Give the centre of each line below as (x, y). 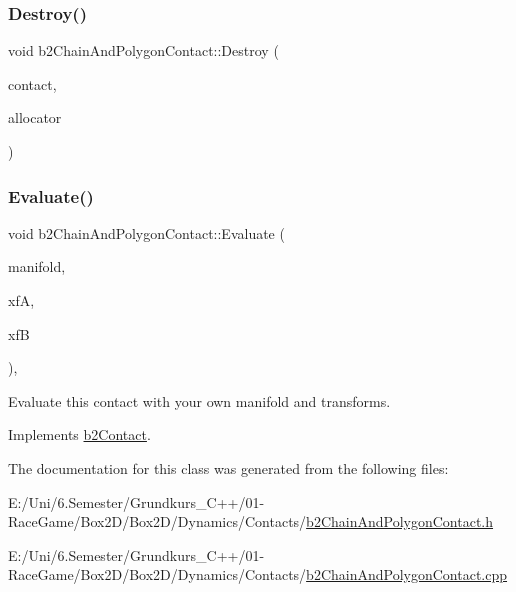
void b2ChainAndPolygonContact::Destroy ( (143, 50)
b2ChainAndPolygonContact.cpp (407, 574)
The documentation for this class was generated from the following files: (228, 467)
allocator (35, 117)
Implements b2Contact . (79, 434)
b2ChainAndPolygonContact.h (400, 521)
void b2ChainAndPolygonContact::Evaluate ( (146, 232)
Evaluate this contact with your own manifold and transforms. (199, 400)
